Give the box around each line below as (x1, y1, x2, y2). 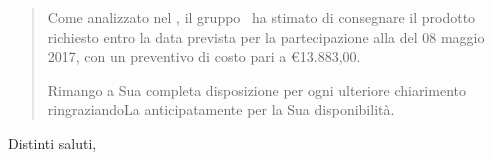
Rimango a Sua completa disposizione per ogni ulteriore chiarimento (47, 79, 466, 100)
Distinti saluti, (8, 132, 97, 153)
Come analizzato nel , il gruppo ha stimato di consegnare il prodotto (47, 7, 476, 27)
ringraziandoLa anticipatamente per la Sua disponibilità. (47, 99, 395, 120)
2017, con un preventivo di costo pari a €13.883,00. (47, 46, 361, 67)
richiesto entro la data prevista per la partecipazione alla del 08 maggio (47, 26, 485, 47)
